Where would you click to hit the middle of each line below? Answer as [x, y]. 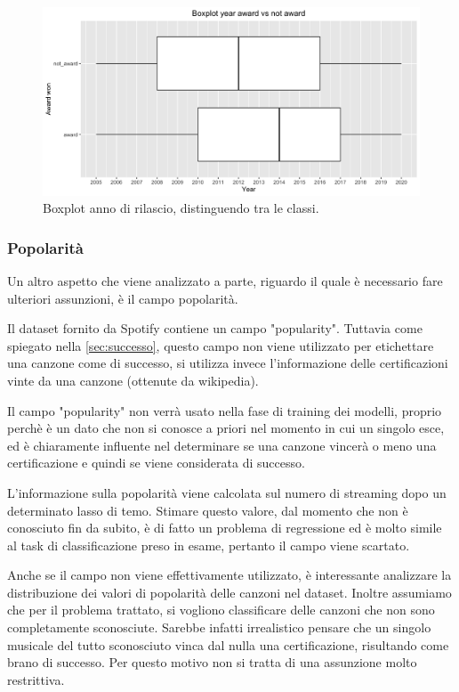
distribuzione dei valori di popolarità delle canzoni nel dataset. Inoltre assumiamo [229, 592]
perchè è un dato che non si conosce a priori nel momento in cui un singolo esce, [226, 428]
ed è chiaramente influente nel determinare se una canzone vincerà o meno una [222, 445]
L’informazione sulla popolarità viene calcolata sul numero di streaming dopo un [227, 492]
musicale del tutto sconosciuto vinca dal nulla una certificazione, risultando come [228, 644]
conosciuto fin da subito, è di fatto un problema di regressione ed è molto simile [225, 528]
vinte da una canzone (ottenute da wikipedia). [133, 380]
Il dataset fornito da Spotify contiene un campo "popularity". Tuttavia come [215, 328]
